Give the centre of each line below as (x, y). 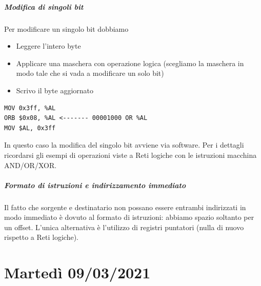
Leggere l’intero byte (48, 46)
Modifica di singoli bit (44, 6)
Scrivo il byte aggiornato (55, 90)
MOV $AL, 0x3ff (30, 128)
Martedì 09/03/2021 (77, 272)
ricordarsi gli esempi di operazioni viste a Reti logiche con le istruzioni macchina (130, 155)
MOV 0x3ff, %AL (30, 108)
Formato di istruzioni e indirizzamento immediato (95, 185)
